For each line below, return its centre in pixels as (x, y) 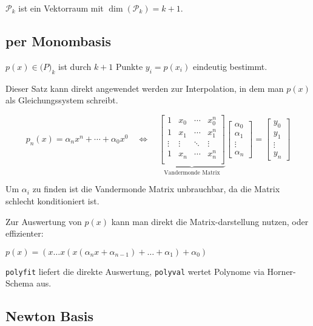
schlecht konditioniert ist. (52, 200)
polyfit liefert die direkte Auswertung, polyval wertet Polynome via (135, 271)
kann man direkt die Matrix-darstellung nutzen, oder (210, 221)
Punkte (130, 66)
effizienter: (25, 233)
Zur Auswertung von (44, 221)
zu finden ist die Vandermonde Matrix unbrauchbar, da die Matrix (156, 189)
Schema (20, 283)
